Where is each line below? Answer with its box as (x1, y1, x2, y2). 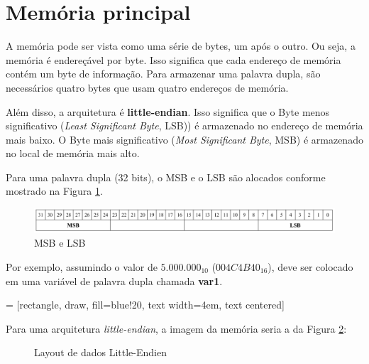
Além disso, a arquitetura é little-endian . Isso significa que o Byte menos (6, 104, 330, 119)
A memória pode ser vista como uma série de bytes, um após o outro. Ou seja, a (6, 38, 356, 53)
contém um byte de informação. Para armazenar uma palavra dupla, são (6, 66, 321, 81)
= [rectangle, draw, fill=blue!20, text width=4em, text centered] (6, 297, 285, 312)
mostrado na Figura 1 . (6, 183, 103, 198)
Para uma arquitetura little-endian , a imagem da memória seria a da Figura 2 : (6, 321, 347, 336)
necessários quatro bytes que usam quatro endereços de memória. (6, 80, 289, 95)
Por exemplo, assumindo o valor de (6, 259, 158, 274)
